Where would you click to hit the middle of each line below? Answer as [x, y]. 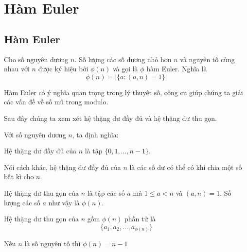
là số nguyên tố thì [53, 244]
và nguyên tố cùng [207, 59]
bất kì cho [19, 176]
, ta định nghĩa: [95, 134]
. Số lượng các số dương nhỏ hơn [123, 59]
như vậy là [64, 202]
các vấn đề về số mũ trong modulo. [56, 102]
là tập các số [106, 193]
